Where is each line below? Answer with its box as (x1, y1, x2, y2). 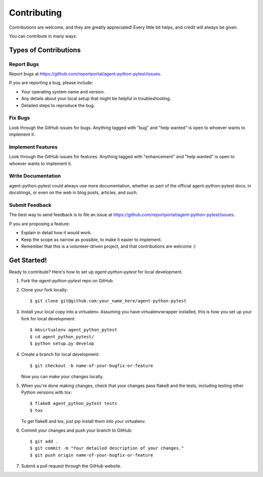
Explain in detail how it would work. (21, 230, 92, 236)
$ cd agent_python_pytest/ (30, 334, 94, 339)
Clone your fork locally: (21, 287, 68, 293)
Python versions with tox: (21, 389, 73, 395)
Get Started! (9, 256, 47, 264)
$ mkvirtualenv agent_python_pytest (30, 327, 117, 333)
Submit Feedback (9, 202, 52, 209)
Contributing (9, 7, 62, 18)
